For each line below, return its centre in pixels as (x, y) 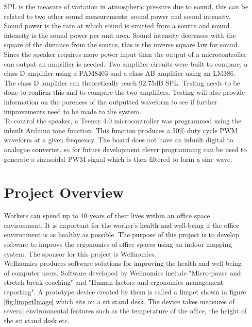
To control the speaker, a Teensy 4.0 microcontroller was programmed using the (123, 121)
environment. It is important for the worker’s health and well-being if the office (122, 225)
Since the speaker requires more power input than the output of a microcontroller (125, 54)
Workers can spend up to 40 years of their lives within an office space (107, 215)
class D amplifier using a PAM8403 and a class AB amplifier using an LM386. (120, 73)
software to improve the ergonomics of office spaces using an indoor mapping (118, 244)
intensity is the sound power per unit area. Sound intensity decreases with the (120, 35)
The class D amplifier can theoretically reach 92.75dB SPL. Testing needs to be (122, 82)
